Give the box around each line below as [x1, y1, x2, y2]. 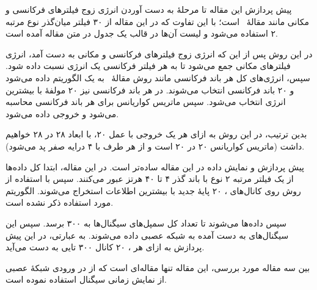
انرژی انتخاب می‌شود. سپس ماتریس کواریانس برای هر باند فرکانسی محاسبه [5, 95, 286, 108]
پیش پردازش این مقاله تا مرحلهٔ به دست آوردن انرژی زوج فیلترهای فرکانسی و [5, 3, 292, 15]
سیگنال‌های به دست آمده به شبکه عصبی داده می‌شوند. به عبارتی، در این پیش [5, 228, 289, 241]
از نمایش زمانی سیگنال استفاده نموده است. [5, 273, 167, 286]
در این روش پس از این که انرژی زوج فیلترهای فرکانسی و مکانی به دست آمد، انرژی [5, 47, 313, 60]
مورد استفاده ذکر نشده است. [5, 196, 114, 209]
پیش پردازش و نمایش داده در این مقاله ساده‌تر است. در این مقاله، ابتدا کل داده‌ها [5, 160, 304, 173]
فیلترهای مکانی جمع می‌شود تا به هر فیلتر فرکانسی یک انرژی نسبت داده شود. [5, 59, 291, 72]
